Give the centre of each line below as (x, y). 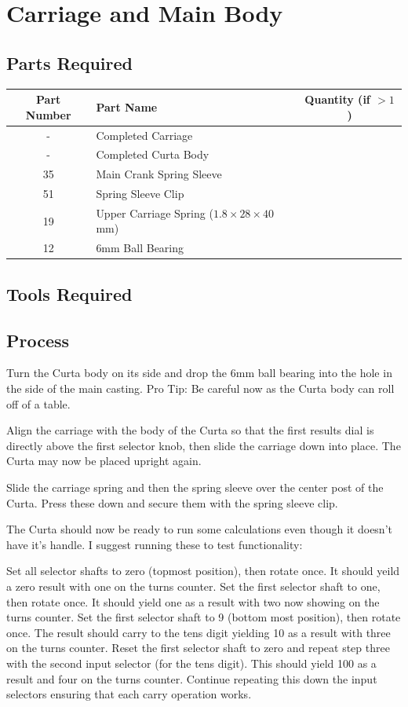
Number (48, 114)
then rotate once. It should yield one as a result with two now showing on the (193, 601)
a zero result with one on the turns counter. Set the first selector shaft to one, (193, 586)
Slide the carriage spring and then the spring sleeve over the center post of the (195, 487)
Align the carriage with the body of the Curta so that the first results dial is (190, 430)
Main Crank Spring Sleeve (159, 174)
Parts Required (69, 62)
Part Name (127, 106)
